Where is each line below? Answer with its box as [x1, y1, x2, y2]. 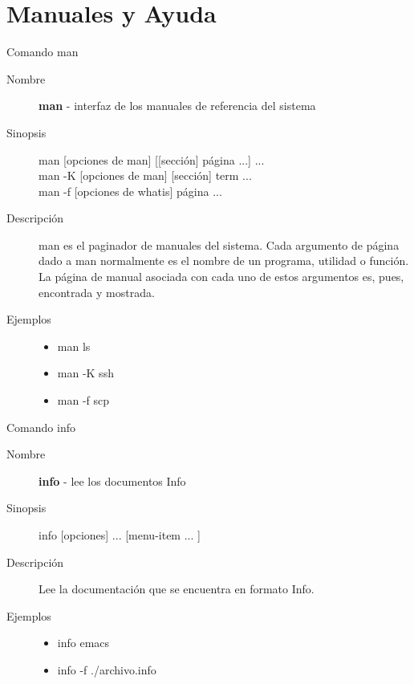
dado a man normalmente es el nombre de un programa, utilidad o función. [39, 252, 409, 269]
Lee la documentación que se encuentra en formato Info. [39, 580, 315, 597]
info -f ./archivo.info [57, 661, 156, 678]
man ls [57, 337, 91, 354]
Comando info [6, 418, 75, 435]
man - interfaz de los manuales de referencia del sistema [39, 97, 316, 114]
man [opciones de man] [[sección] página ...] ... [39, 151, 265, 168]
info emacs [57, 634, 110, 651]
